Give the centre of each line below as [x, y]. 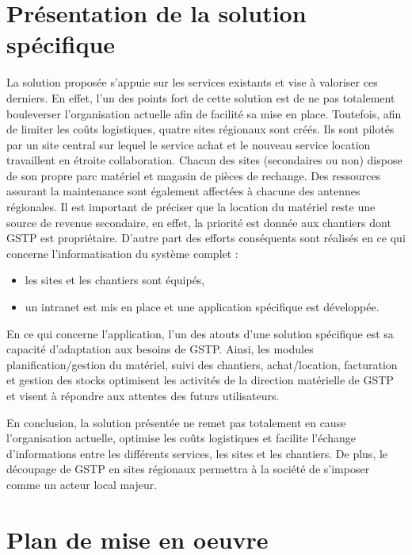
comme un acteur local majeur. [82, 484]
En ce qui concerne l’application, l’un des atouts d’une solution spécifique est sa [200, 333]
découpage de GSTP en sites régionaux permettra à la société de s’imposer [188, 469]
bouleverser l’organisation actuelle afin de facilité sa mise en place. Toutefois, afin [204, 113]
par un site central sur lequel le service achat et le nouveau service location [189, 144]
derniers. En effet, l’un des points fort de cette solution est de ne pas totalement [201, 97]
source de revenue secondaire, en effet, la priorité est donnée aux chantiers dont [199, 222]
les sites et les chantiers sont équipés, [115, 280]
